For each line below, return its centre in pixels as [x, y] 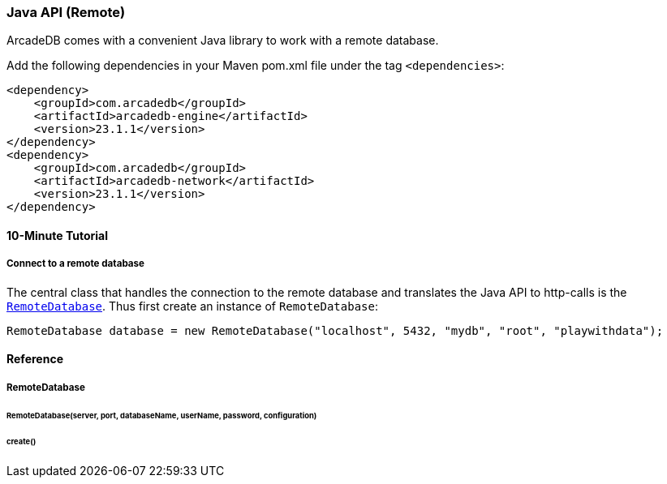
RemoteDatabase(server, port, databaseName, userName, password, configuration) [162, 415]
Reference [35, 359]
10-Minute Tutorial [58, 235]
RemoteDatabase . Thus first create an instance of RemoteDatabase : [192, 306]
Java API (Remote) [66, 12]
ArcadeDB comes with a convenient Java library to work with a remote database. [223, 41]
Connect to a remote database [75, 264]
